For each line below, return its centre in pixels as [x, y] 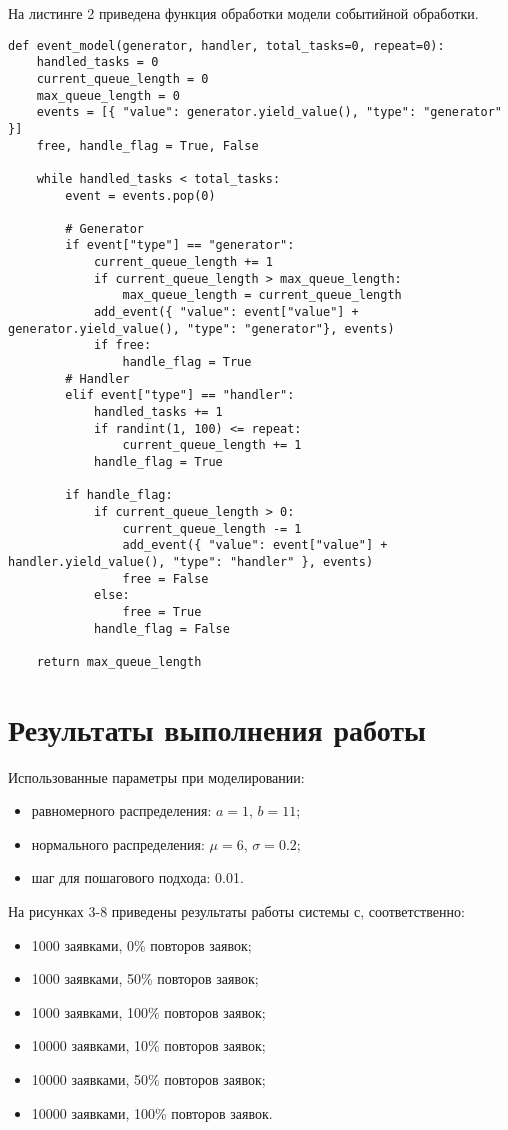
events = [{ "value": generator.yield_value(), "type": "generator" [269, 112]
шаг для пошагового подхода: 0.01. [137, 877]
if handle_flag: [119, 495]
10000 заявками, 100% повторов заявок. [152, 1112]
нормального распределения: [118, 843]
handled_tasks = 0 [97, 62]
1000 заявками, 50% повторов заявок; [145, 978]
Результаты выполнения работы [217, 728]
